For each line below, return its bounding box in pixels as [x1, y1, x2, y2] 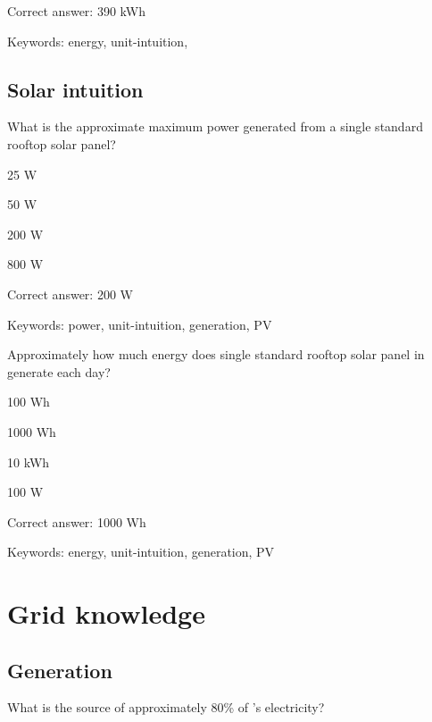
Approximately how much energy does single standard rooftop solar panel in [7, 345, 425, 364]
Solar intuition [7, 75, 144, 103]
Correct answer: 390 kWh [7, 2, 145, 20]
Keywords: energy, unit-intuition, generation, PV [7, 542, 275, 561]
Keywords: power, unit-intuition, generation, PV [7, 315, 272, 333]
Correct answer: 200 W [7, 284, 133, 303]
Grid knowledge [7, 595, 205, 632]
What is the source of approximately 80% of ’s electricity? [7, 698, 325, 717]
